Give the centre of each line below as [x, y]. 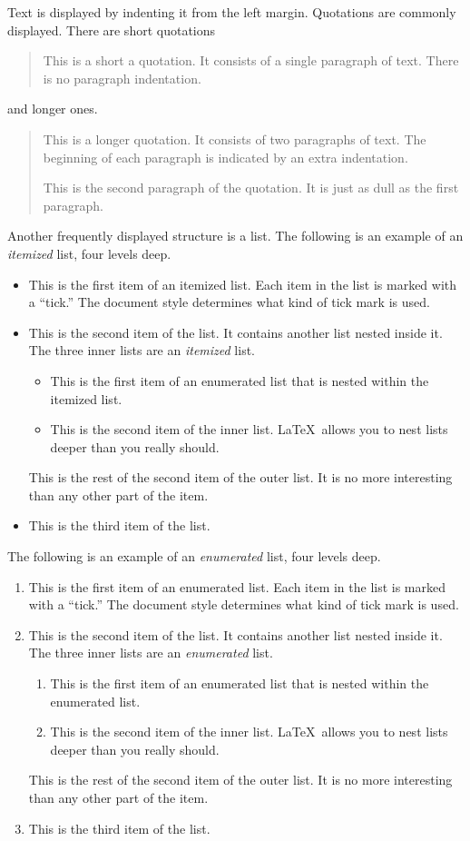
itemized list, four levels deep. [89, 253]
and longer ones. [53, 109]
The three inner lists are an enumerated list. [151, 653]
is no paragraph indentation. [122, 78]
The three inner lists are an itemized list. [142, 350]
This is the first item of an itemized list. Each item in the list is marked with [243, 284]
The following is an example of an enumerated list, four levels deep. [194, 556]
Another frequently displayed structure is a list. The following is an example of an [235, 236]
